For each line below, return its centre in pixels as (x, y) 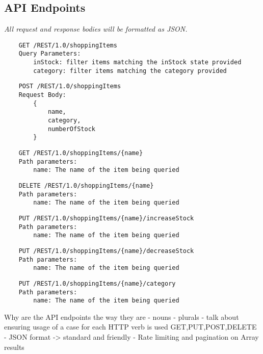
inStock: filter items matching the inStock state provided (137, 62)
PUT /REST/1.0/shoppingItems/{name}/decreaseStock (106, 251)
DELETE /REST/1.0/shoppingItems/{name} (86, 185)
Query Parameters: (50, 54)
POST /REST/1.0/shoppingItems (70, 86)
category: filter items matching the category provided (130, 71)
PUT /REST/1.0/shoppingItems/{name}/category (97, 283)
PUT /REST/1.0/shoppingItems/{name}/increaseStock (106, 218)
